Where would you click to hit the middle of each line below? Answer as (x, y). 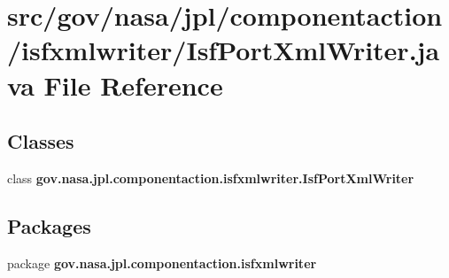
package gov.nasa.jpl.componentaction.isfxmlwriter (162, 263)
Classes (41, 141)
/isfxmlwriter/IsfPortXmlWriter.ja (224, 50)
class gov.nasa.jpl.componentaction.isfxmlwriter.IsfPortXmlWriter (211, 178)
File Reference (133, 85)
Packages (49, 225)
